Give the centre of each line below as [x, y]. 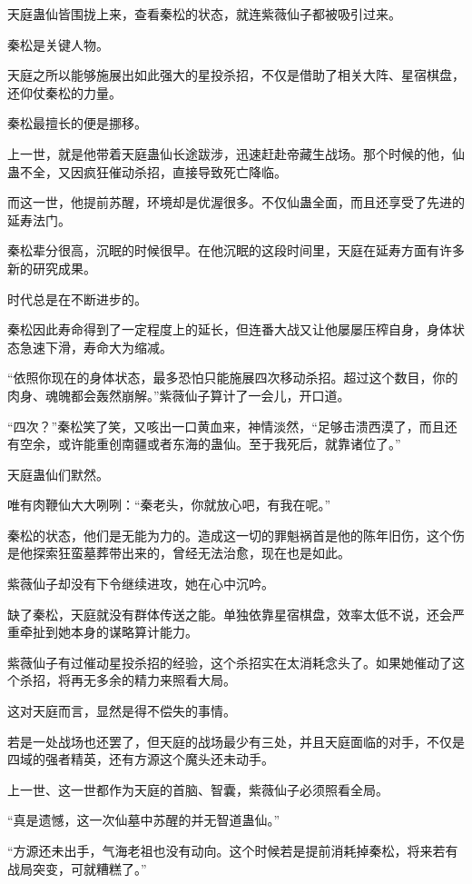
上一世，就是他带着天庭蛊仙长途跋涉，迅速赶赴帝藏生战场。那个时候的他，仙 [236, 153]
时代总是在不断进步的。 [77, 298]
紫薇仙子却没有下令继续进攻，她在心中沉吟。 [141, 584]
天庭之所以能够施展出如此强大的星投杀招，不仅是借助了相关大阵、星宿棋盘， [236, 75]
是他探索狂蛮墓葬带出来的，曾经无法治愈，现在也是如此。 [179, 553]
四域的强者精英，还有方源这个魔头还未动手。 [141, 759]
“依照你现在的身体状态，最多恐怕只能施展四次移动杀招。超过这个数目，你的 [233, 377]
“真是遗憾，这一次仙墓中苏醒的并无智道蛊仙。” [144, 820]
